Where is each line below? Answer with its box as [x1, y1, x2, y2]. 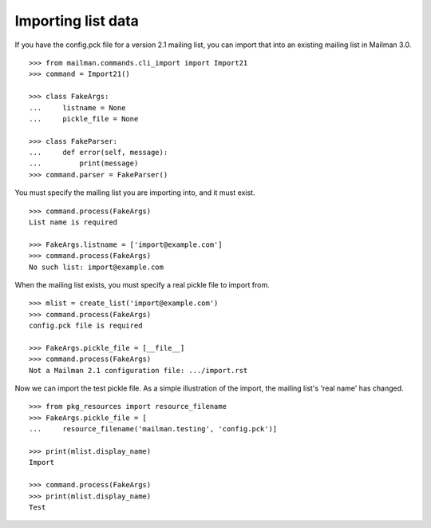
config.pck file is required [29, 321, 143, 331]
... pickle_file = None [29, 114, 139, 123]
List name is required [29, 218, 118, 227]
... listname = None [29, 103, 126, 112]
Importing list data [14, 12, 140, 30]
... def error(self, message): [29, 148, 168, 157]
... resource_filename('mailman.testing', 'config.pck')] [29, 424, 278, 434]
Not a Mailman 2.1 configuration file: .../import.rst [29, 366, 248, 375]
